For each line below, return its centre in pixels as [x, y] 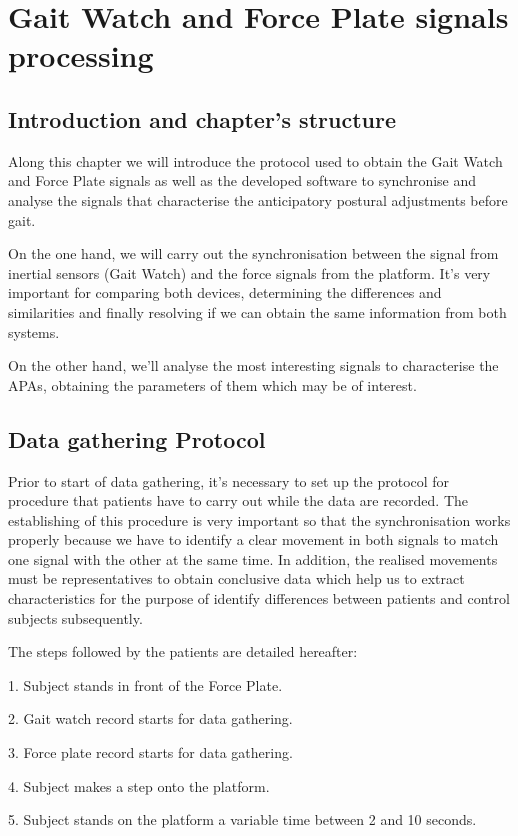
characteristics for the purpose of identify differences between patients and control [259, 598]
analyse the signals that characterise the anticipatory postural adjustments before [258, 199]
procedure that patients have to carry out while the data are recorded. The [238, 500]
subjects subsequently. [75, 617]
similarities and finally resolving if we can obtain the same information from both [257, 311]
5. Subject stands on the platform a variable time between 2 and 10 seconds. [242, 819]
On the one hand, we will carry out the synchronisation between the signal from [253, 253]
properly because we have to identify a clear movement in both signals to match [253, 539]
